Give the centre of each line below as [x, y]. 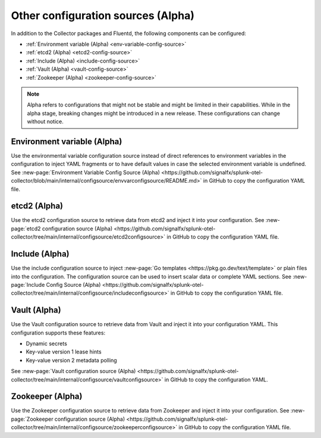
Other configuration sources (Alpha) [103, 15]
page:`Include [28, 284]
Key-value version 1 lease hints [64, 352]
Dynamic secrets [47, 343]
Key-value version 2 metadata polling [71, 360]
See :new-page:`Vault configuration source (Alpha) [73, 371]
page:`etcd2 [26, 229]
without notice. [45, 121]
